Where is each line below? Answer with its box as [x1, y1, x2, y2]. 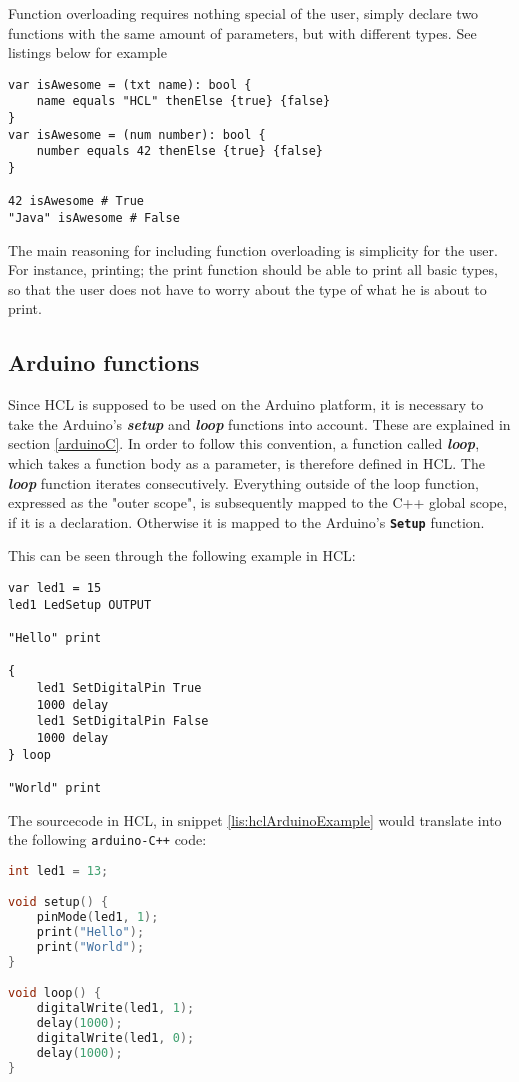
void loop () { [8, 986, 102, 1001]
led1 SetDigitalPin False [36, 714, 209, 729]
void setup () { [8, 895, 109, 910]
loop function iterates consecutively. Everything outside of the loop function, [8, 472, 479, 493]
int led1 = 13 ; [8, 863, 109, 878]
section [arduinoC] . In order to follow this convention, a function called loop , [8, 433, 480, 454]
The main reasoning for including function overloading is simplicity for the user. [8, 239, 498, 260]
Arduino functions [8, 347, 200, 378]
